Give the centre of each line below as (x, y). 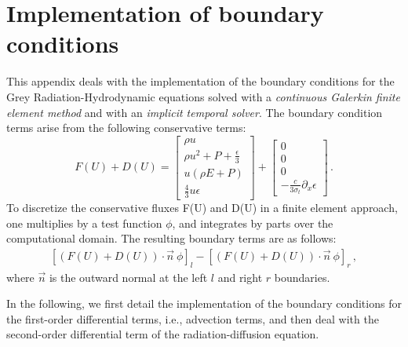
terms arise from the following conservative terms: (126, 128)
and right (240, 277)
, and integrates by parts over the (253, 223)
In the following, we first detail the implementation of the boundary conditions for (204, 303)
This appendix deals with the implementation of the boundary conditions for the (200, 81)
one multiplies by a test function (84, 223)
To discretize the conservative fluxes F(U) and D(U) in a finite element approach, (202, 208)
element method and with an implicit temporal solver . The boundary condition (195, 112)
